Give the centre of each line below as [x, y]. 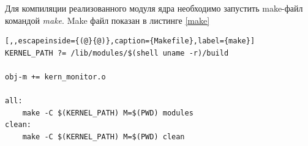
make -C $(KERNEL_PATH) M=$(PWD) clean [103, 137]
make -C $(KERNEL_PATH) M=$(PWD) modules [108, 113]
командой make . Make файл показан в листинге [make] [107, 20]
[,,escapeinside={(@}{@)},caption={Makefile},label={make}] [130, 41]
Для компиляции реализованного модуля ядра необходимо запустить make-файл [154, 8]
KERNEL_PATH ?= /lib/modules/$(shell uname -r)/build [117, 53]
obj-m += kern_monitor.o [55, 77]
